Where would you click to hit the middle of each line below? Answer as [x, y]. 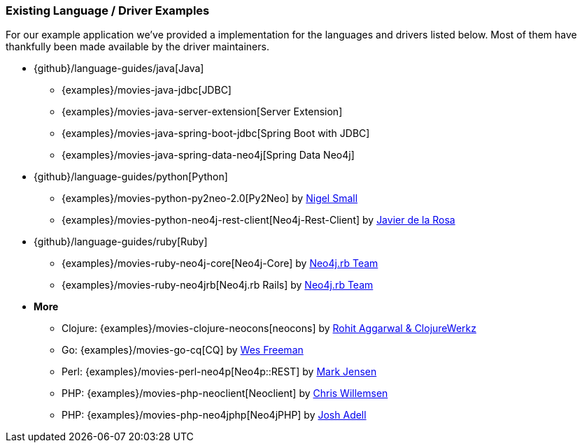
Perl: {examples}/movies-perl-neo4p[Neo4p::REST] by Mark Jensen [219, 372]
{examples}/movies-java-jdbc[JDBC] [147, 90]
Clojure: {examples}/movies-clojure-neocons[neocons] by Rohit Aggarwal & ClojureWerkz [269, 328]
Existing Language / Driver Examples [108, 10]
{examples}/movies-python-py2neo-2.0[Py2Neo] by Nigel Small [210, 198]
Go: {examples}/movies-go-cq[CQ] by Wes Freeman [183, 350]
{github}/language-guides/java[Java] [119, 68]
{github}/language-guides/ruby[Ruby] [121, 242]
